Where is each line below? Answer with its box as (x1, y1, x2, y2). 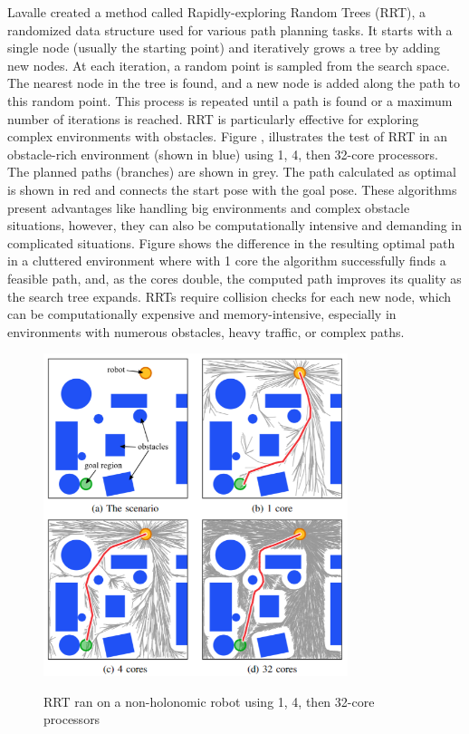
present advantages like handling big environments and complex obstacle (7, 198, 410, 217)
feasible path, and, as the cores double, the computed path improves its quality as (7, 268, 462, 287)
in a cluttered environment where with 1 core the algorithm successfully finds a (7, 251, 446, 270)
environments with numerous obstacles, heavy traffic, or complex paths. (7, 322, 405, 341)
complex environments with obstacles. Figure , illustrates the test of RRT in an (7, 127, 448, 146)
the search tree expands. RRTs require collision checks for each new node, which (7, 286, 452, 305)
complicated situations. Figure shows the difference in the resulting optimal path (7, 233, 455, 252)
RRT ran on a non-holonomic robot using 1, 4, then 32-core (43, 691, 375, 710)
